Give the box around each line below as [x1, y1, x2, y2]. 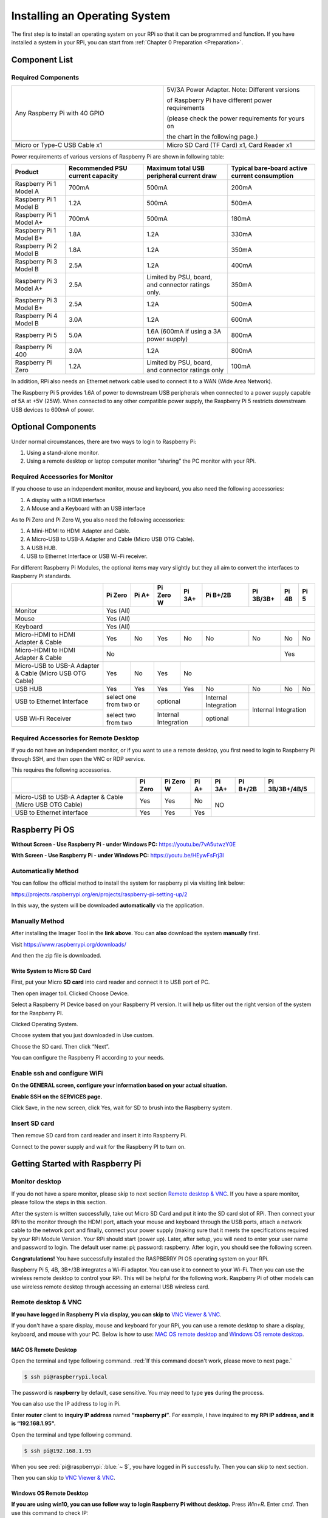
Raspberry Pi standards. [11, 573, 72, 579]
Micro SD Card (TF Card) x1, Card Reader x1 [166, 141, 292, 149]
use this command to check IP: [11, 1509, 89, 1516]
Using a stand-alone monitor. [26, 449, 100, 456]
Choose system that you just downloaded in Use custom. [11, 1032, 154, 1039]
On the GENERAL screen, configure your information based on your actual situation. [11, 1081, 228, 1089]
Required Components [11, 73, 79, 81]
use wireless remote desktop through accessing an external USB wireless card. [11, 1283, 210, 1290]
